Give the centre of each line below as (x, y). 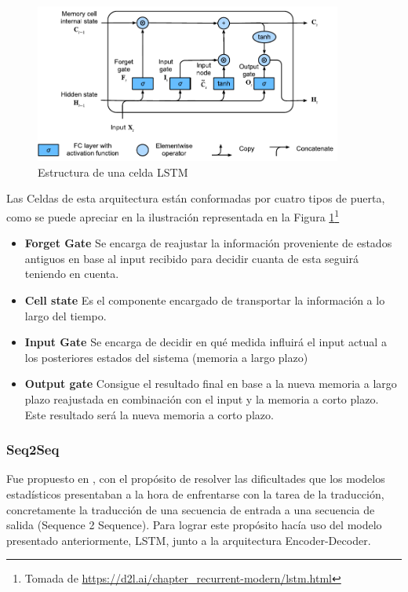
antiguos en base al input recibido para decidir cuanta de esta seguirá (191, 258)
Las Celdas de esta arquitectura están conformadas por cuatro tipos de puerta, (196, 198)
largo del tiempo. (66, 315)
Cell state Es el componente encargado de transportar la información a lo (205, 300)
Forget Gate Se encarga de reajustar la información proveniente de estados (208, 243)
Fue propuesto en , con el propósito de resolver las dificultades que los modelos (196, 479)
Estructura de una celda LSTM (113, 172)
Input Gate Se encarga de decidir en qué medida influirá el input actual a (206, 342)
